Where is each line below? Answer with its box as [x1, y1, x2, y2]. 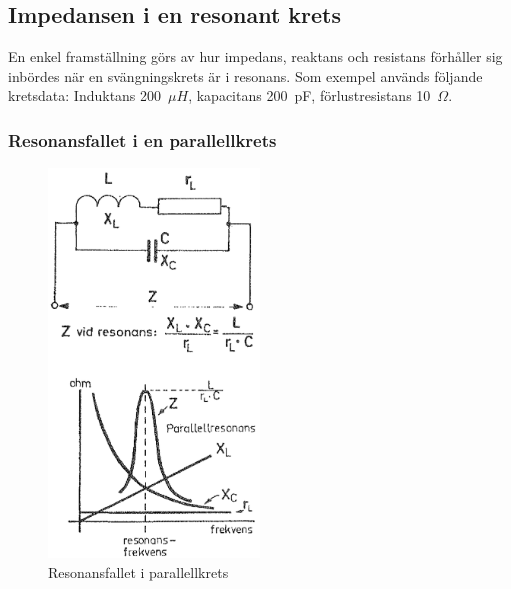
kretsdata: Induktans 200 [8, 85, 162, 106]
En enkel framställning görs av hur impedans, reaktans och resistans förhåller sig [8, 46, 503, 67]
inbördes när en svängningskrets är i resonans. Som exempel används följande [8, 65, 483, 86]
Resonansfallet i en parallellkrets [8, 127, 277, 152]
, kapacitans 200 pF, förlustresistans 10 [188, 85, 431, 106]
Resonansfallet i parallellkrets [48, 561, 229, 582]
